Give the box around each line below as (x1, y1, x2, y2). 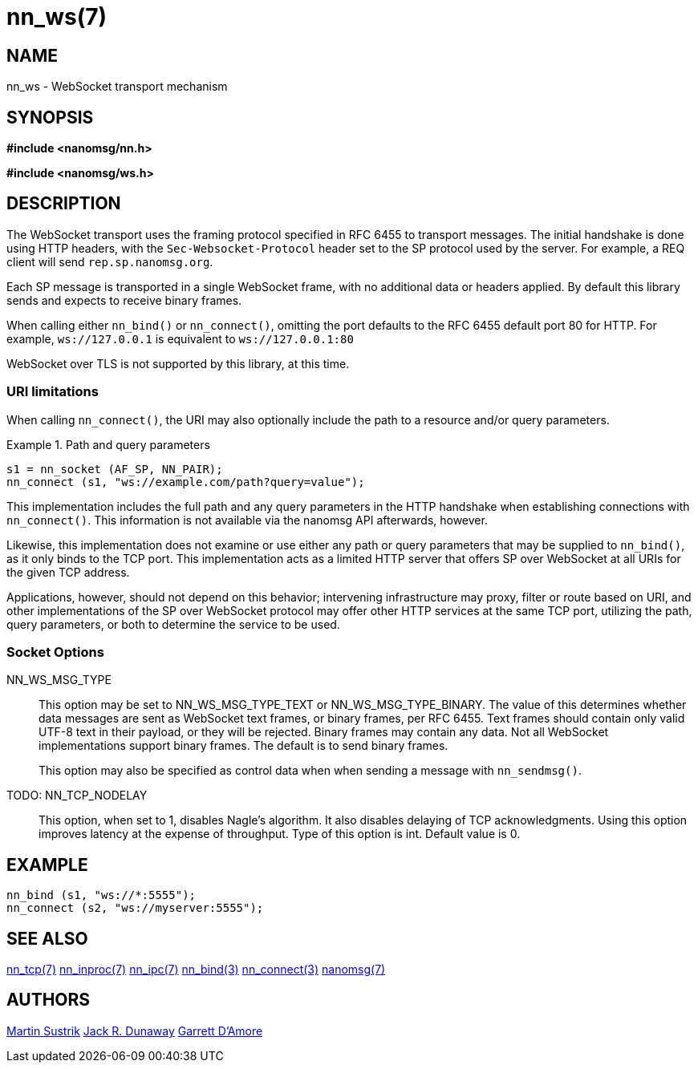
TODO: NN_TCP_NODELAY (6, 788, 148, 803)
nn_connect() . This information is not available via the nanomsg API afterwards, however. (6, 512, 488, 527)
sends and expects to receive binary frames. (6, 293, 242, 307)
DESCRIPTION (6, 193, 121, 214)
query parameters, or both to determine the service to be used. (6, 617, 340, 631)
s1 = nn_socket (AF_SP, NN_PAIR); (6, 462, 223, 476)
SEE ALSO (6, 928, 88, 949)
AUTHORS (6, 990, 91, 1010)
